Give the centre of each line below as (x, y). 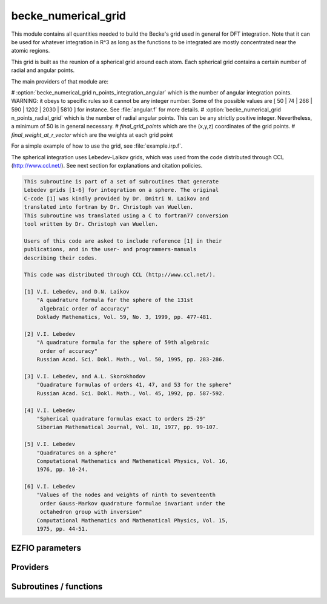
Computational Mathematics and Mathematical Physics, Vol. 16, (133, 461)
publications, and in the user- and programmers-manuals (110, 249)
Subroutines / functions (57, 587)
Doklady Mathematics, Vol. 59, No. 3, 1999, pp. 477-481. (124, 317)
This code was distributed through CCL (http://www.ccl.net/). (120, 275)
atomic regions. (31, 51)
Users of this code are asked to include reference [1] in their (123, 241)
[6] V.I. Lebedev (50, 487)
